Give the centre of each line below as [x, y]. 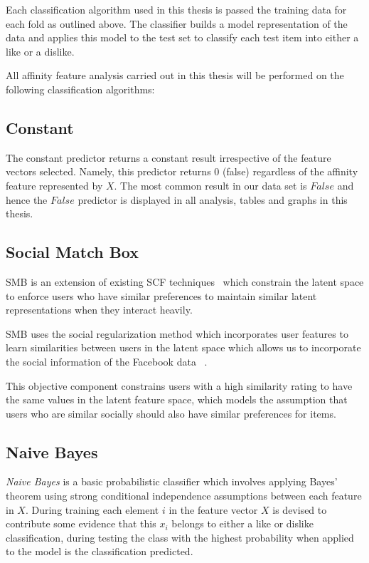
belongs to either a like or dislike [242, 523]
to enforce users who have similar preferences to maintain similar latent [161, 295]
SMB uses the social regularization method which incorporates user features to [177, 333]
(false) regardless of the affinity [290, 171]
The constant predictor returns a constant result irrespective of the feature [169, 157]
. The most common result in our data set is [210, 185]
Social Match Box [72, 252]
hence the [27, 199]
